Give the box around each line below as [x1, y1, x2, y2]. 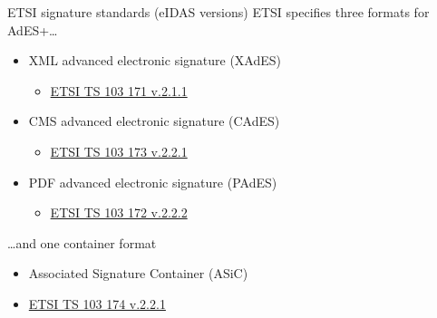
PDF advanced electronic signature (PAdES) [28, 172, 277, 191]
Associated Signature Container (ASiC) [28, 264, 248, 283]
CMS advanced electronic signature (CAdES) [28, 111, 280, 130]
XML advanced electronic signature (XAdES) [28, 51, 282, 70]
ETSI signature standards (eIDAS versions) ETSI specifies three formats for [7, 3, 430, 21]
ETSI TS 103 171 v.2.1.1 [50, 81, 188, 100]
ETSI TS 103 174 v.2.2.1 [28, 294, 166, 313]
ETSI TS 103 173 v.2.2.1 [50, 141, 188, 160]
